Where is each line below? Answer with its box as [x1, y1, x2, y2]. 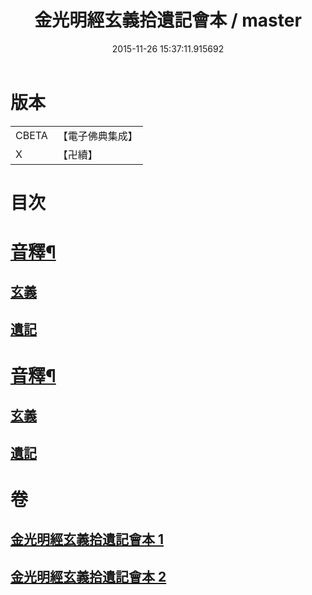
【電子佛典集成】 [57, 129, 138, 143]
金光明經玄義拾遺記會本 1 [10, 531, 165, 548]
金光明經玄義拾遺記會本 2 [10, 568, 167, 585]
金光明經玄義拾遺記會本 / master [34, 9, 302, 32]
